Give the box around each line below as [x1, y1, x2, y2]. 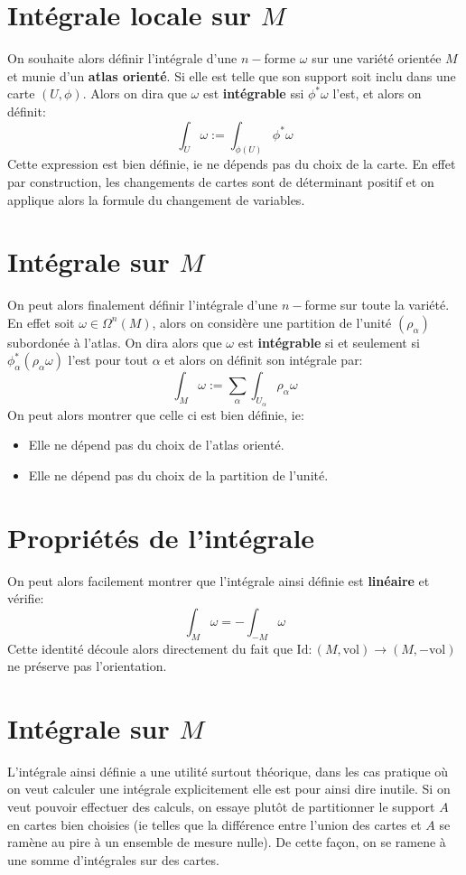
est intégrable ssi [202, 84, 304, 103]
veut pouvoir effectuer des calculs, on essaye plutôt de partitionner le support [7, 797, 435, 816]
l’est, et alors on [332, 84, 422, 103]
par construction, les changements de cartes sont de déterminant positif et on [7, 172, 434, 191]
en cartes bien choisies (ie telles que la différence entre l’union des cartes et [7, 814, 422, 833]
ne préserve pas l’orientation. [7, 656, 167, 675]
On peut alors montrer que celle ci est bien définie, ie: [7, 405, 304, 424]
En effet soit [7, 312, 75, 331]
